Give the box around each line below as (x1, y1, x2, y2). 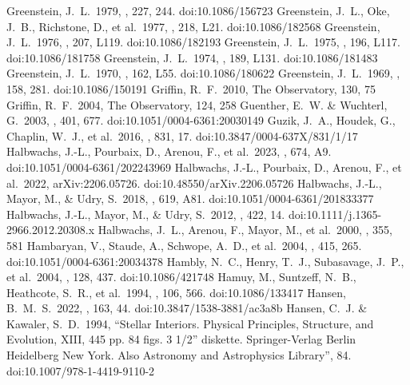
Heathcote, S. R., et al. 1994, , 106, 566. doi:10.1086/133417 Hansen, (6, 284, 346, 300)
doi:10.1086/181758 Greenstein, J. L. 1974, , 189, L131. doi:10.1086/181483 (6, 49, 378, 65)
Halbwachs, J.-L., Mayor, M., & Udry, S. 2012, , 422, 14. (6, 205, 285, 222)
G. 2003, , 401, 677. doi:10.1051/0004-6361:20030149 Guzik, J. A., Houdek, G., (6, 112, 396, 129)
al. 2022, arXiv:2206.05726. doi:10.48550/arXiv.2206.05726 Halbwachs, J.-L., (6, 174, 382, 191)
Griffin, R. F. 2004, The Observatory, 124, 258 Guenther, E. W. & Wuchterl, (6, 96, 388, 113)
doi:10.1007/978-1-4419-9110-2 (6, 362, 155, 379)
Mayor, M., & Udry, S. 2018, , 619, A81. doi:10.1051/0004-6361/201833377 (6, 190, 374, 207)
